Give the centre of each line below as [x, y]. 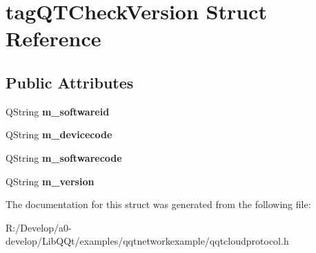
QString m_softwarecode [64, 157]
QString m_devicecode [59, 134]
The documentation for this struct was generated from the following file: [158, 204]
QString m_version [50, 181]
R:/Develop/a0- [39, 227]
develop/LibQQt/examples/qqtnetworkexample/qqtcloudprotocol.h [147, 241]
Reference [53, 38]
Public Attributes [70, 82]
